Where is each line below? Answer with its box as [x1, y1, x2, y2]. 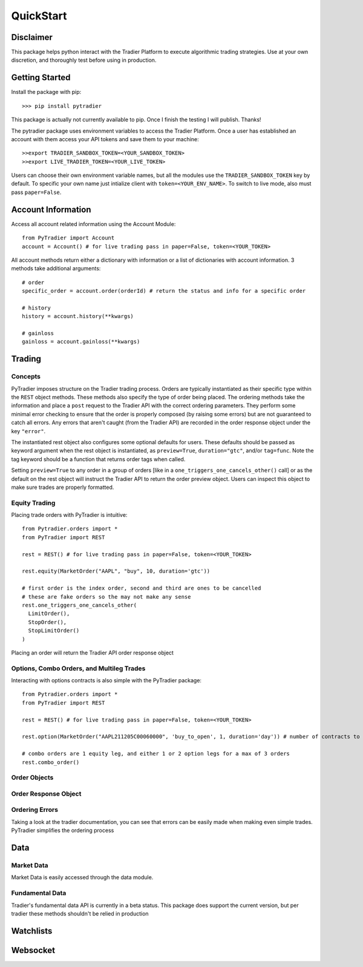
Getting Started [11, 73, 71, 83]
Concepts [11, 373, 41, 381]
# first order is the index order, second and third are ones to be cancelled [22, 585, 261, 592]
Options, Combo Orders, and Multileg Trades [11, 664, 146, 673]
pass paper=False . [11, 188, 62, 196]
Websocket [11, 945, 56, 955]
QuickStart [11, 9, 67, 22]
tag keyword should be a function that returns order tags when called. [11, 455, 186, 463]
